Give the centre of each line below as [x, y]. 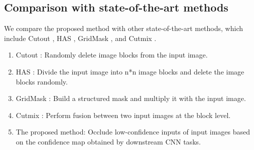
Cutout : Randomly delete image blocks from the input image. [112, 55]
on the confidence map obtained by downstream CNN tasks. [108, 141]
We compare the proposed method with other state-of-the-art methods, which [123, 28]
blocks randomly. [42, 81]
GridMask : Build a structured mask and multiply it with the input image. [131, 98]
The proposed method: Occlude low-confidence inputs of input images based [133, 132]
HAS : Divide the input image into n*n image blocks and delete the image [130, 71]
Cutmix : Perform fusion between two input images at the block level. [123, 115]
